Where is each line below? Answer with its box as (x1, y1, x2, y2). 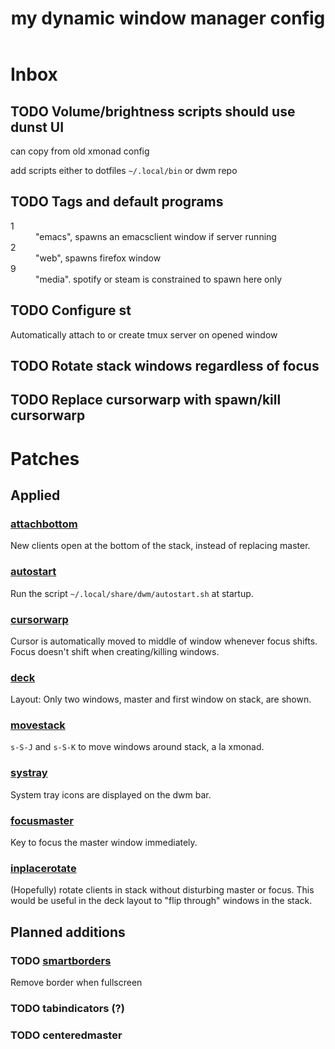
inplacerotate (10, 861, 77, 875)
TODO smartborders (10, 953, 112, 967)
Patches (10, 447, 80, 470)
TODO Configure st (10, 302, 132, 319)
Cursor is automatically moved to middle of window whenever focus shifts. (10, 635, 318, 647)
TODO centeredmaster (10, 1028, 123, 1042)
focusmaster (10, 813, 74, 827)
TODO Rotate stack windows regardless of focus (10, 358, 320, 375)
